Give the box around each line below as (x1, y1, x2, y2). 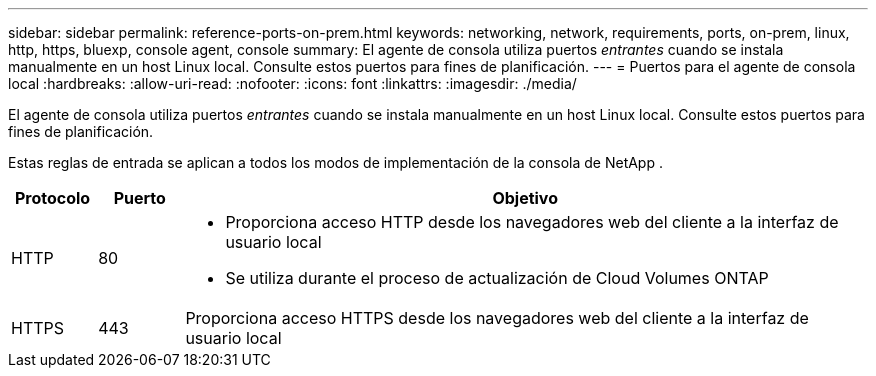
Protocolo (14, 188, 91, 208)
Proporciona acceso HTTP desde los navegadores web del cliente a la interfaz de (225, 212, 839, 232)
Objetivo (492, 188, 558, 208)
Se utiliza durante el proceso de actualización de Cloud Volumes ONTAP (225, 268, 769, 288)
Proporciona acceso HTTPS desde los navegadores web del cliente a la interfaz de (185, 308, 809, 328)
